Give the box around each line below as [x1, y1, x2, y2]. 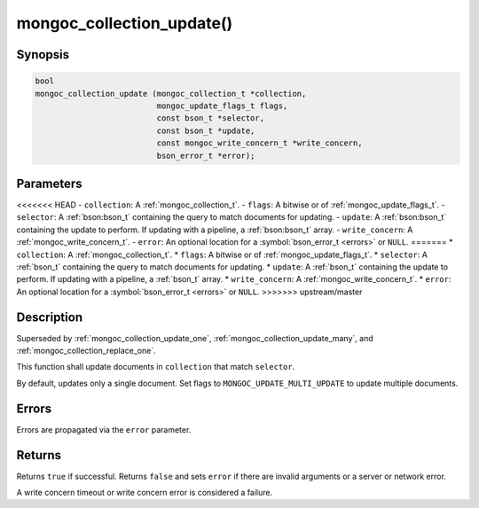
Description [16, 309, 83, 324]
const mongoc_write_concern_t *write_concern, [156, 138, 363, 148]
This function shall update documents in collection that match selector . [16, 362, 295, 372]
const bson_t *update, [156, 125, 255, 136]
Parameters [16, 176, 82, 191]
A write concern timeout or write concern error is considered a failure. [16, 488, 273, 498]
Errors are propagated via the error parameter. [16, 424, 192, 434]
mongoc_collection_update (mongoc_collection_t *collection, [35, 89, 307, 98]
